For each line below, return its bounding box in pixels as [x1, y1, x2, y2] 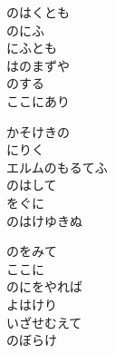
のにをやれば [6, 277, 82, 296]
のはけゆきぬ [6, 211, 82, 230]
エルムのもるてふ [6, 157, 108, 176]
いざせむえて [6, 312, 82, 331]
